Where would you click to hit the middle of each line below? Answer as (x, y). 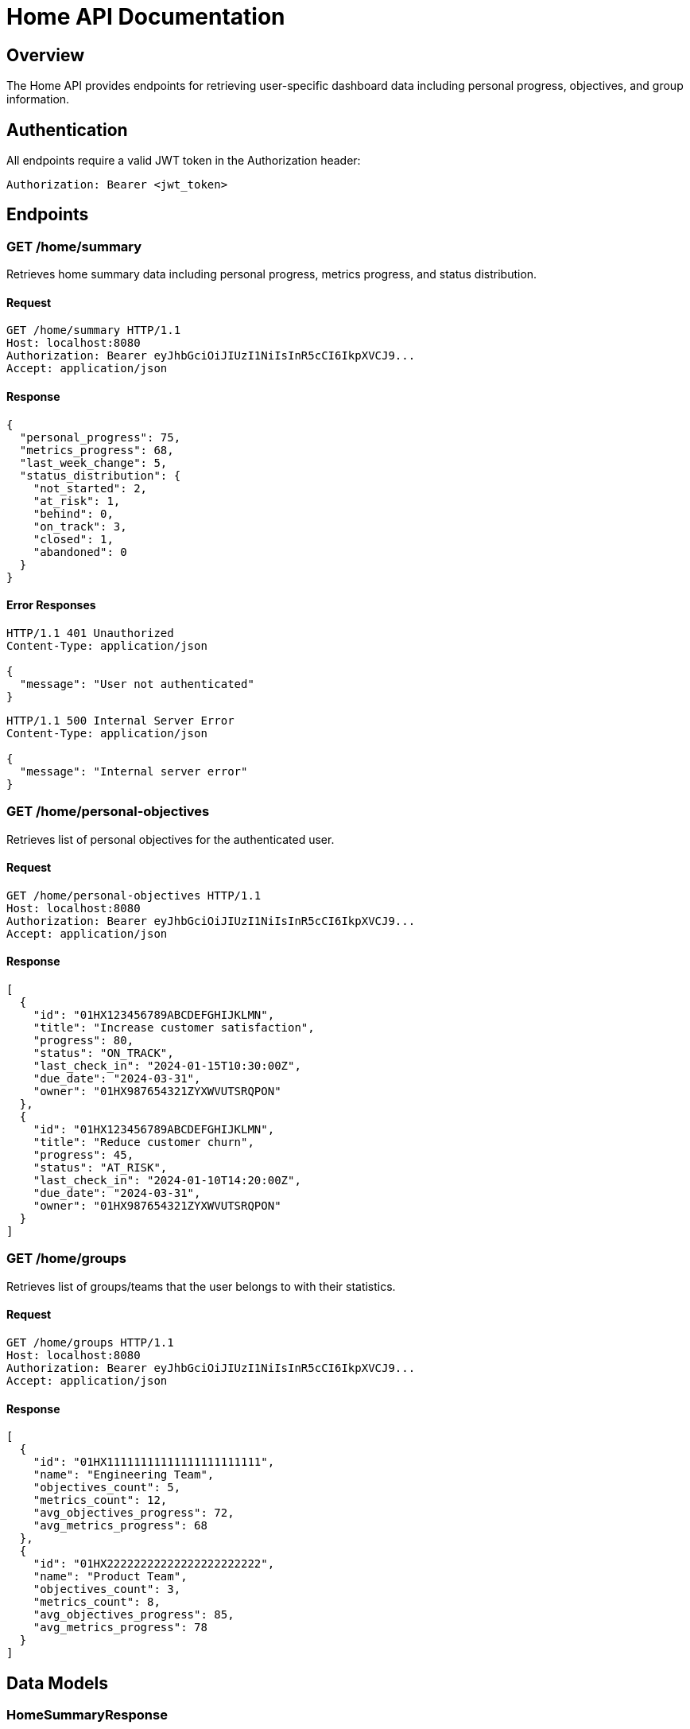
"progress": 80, (83, 1041)
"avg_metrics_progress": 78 (120, 1628)
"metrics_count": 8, (97, 1602)
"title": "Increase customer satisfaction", (174, 1028)
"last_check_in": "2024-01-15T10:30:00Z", (167, 1066)
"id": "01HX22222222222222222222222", (154, 1564)
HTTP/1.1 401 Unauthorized (90, 633)
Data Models (57, 1683)
